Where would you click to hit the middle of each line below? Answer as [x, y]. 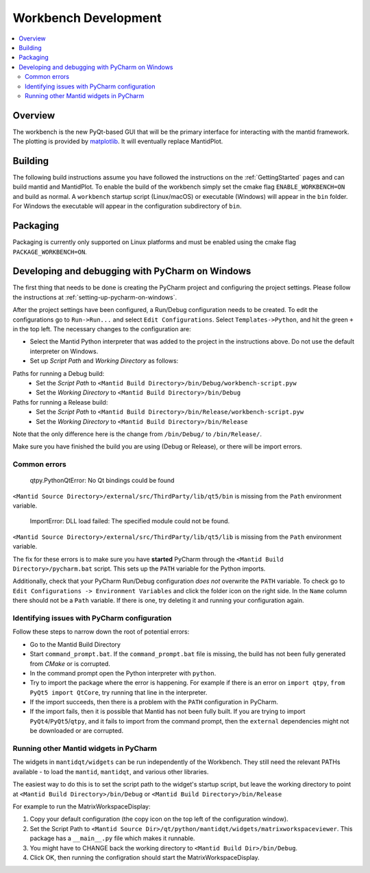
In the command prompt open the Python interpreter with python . [123, 673]
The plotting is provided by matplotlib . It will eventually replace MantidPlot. [118, 141]
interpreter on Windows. [64, 351]
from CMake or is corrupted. [70, 663]
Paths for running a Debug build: [59, 373]
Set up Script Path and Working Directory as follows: [104, 361]
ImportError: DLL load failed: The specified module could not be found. [130, 521]
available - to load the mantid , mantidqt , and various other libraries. [111, 772]
